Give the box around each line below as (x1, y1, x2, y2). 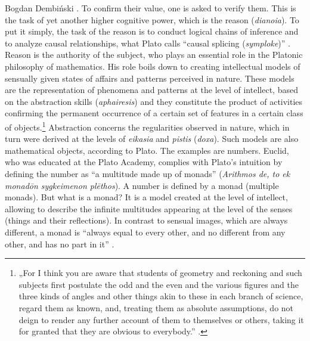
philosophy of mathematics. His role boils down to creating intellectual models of (5, 60, 300, 72)
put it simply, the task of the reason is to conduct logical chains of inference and (5, 25, 299, 38)
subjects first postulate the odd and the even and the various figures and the (18, 278, 299, 290)
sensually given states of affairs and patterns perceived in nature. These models (5, 72, 294, 84)
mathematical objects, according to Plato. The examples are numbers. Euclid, (5, 144, 289, 156)
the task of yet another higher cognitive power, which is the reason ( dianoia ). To (5, 13, 299, 26)
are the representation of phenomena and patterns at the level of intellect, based (5, 83, 298, 96)
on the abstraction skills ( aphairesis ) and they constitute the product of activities (5, 95, 303, 107)
